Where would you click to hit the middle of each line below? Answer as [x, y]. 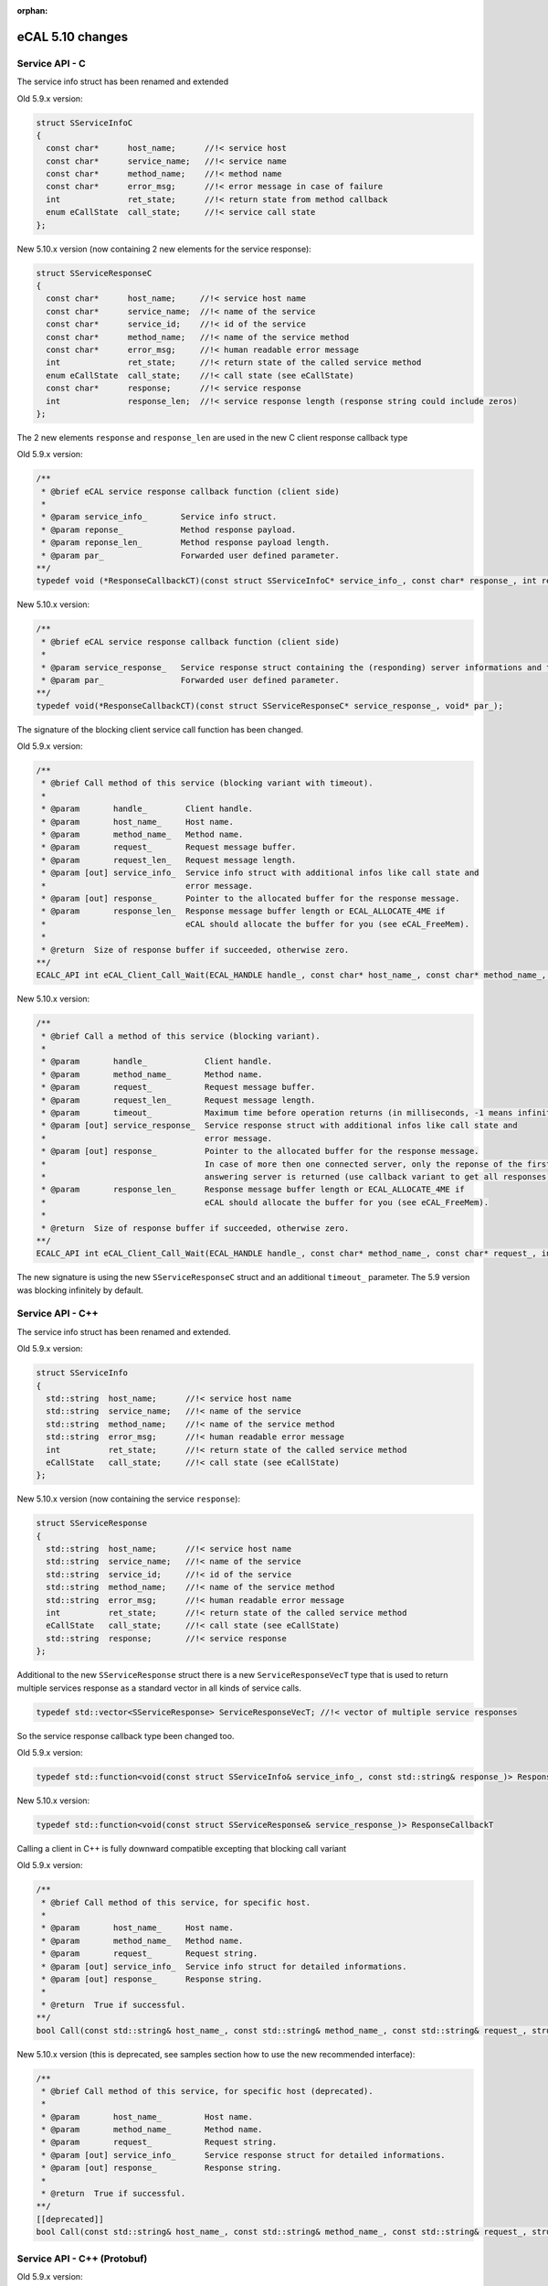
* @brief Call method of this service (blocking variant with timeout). [207, 783]
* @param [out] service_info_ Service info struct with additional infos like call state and [260, 873]
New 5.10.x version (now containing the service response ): [129, 1499]
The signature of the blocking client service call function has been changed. [160, 729]
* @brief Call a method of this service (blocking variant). [181, 1036]
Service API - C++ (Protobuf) [82, 2259]
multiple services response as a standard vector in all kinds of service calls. [159, 1688]
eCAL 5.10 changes [73, 37]
